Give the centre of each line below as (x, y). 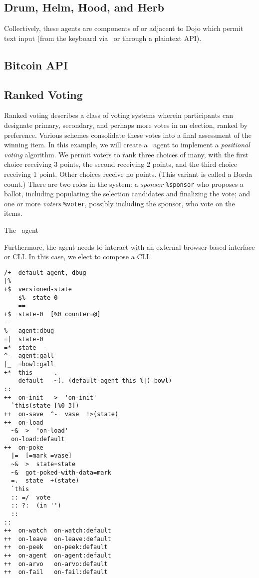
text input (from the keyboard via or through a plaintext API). (103, 38)
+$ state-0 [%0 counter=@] (52, 314)
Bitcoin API (36, 65)
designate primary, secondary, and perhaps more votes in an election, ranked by (126, 125)
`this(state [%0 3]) (45, 406)
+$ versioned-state (38, 289)
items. (13, 213)
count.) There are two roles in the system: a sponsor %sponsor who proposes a (124, 184)
